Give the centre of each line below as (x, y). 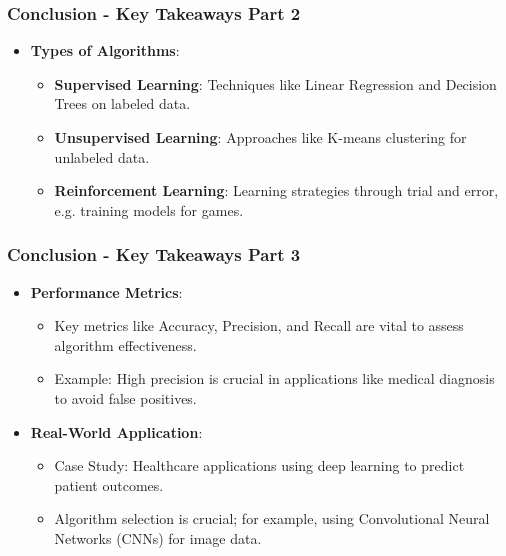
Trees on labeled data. (122, 103)
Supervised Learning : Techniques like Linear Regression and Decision (275, 83)
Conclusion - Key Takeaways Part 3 (154, 254)
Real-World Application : (116, 431)
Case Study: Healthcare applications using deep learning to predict (259, 465)
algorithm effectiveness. (125, 344)
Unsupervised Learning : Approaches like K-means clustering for (260, 137)
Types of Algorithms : (105, 50)
